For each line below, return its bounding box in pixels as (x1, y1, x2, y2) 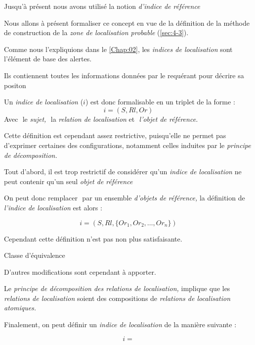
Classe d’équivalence (4, 250, 65, 260)
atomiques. (4, 302, 37, 313)
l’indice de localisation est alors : (4, 202, 102, 212)
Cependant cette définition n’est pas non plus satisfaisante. (4, 233, 182, 244)
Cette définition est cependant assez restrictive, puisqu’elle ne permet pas (4, 130, 226, 141)
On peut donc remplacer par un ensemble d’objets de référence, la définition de (4, 193, 245, 203)
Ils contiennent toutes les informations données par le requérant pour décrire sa (4, 70, 244, 80)
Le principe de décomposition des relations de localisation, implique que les (4, 283, 230, 294)
